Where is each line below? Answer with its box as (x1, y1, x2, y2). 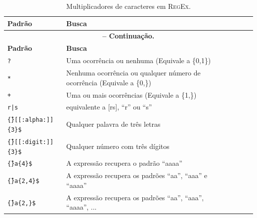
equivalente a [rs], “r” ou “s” (66, 102, 152, 112)
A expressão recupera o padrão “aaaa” (66, 158, 182, 168)
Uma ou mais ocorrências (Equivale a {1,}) (66, 89, 197, 100)
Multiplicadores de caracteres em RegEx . (66, 1, 191, 11)
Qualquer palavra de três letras (66, 119, 161, 129)
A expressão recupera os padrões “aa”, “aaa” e (66, 170, 208, 181)
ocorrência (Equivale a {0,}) (66, 77, 151, 87)
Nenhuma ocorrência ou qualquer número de (66, 68, 201, 78)
